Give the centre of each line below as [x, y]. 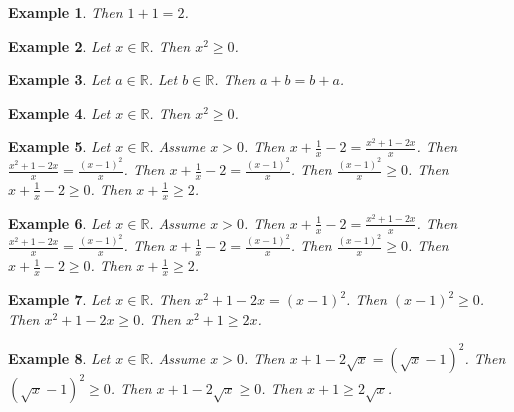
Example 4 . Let [59, 112]
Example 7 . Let [59, 299]
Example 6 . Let [59, 222]
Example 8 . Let [59, 357]
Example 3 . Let [59, 79]
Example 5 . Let [59, 146]
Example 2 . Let [59, 45]
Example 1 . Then [65, 12]
